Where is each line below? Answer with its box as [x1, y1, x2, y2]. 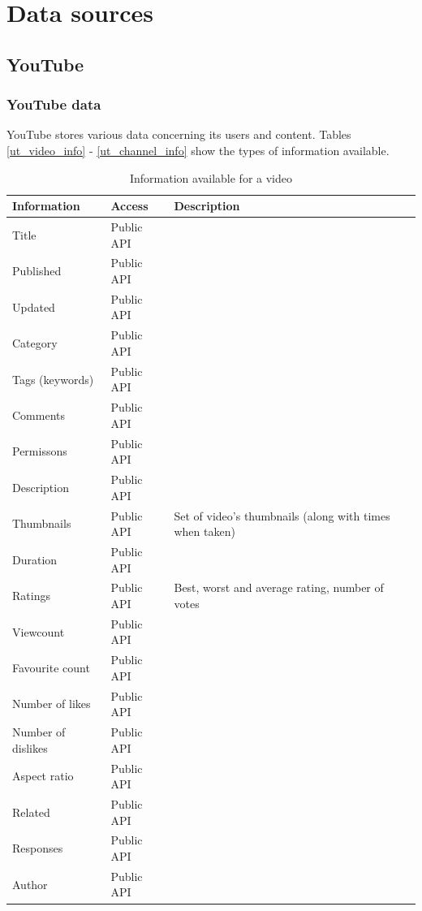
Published [12, 262, 62, 279]
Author [12, 875, 48, 892]
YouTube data [6, 94, 101, 114]
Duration [12, 550, 58, 568]
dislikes [12, 739, 48, 756]
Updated [12, 298, 55, 315]
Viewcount [12, 623, 65, 640]
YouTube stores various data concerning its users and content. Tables [6, 126, 351, 143]
